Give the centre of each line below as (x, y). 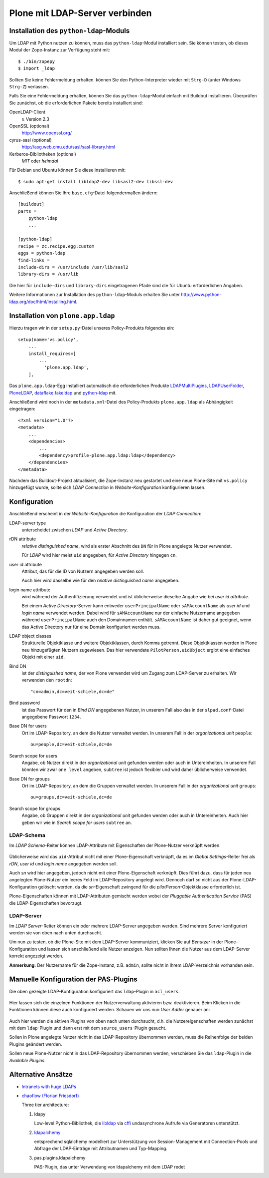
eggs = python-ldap (42, 253)
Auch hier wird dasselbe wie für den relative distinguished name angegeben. (101, 581)
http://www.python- (201, 295)
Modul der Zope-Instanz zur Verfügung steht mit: (60, 50)
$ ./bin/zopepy (37, 61)
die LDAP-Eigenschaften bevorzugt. (46, 903)
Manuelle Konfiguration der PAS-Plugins (73, 980)
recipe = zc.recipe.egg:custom (56, 246)
